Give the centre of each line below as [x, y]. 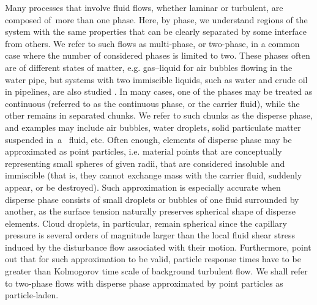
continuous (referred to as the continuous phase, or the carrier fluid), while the [152, 103]
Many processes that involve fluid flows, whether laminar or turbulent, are [144, 7]
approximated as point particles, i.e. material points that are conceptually [144, 151]
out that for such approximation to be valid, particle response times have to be [153, 259]
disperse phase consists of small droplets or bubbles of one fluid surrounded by [152, 199]
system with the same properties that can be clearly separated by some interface [156, 31]
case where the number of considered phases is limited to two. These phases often [158, 55]
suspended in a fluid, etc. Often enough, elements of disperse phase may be [148, 139]
